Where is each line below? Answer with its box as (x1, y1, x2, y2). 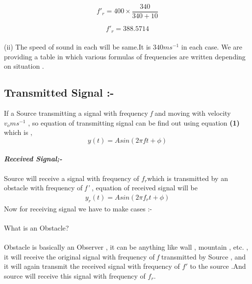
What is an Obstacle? (4, 222, 69, 232)
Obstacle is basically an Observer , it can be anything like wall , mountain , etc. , (4, 242, 249, 252)
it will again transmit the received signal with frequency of (4, 261, 180, 271)
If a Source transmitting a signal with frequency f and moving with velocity (4, 108, 231, 118)
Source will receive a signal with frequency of (4, 173, 139, 183)
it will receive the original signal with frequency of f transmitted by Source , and (4, 251, 246, 261)
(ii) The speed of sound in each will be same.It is (4, 42, 151, 52)
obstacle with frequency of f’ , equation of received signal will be (4, 182, 198, 193)
